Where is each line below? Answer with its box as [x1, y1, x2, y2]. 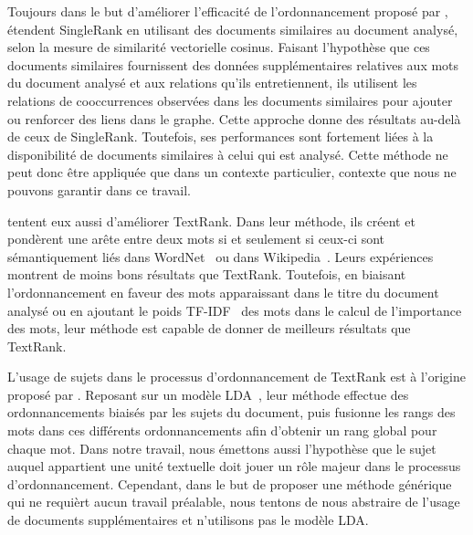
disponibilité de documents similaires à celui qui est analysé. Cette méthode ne [7, 144, 448, 163]
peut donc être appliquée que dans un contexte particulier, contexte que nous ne [7, 163, 457, 182]
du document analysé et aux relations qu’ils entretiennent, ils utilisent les [7, 73, 417, 92]
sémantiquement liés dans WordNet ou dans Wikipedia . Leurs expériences [7, 247, 434, 266]
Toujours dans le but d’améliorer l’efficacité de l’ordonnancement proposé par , [7, 2, 448, 20]
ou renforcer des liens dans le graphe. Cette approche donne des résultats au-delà [7, 109, 461, 128]
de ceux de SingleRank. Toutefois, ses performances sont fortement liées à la [7, 127, 434, 146]
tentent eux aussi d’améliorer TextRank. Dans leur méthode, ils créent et [7, 211, 415, 230]
